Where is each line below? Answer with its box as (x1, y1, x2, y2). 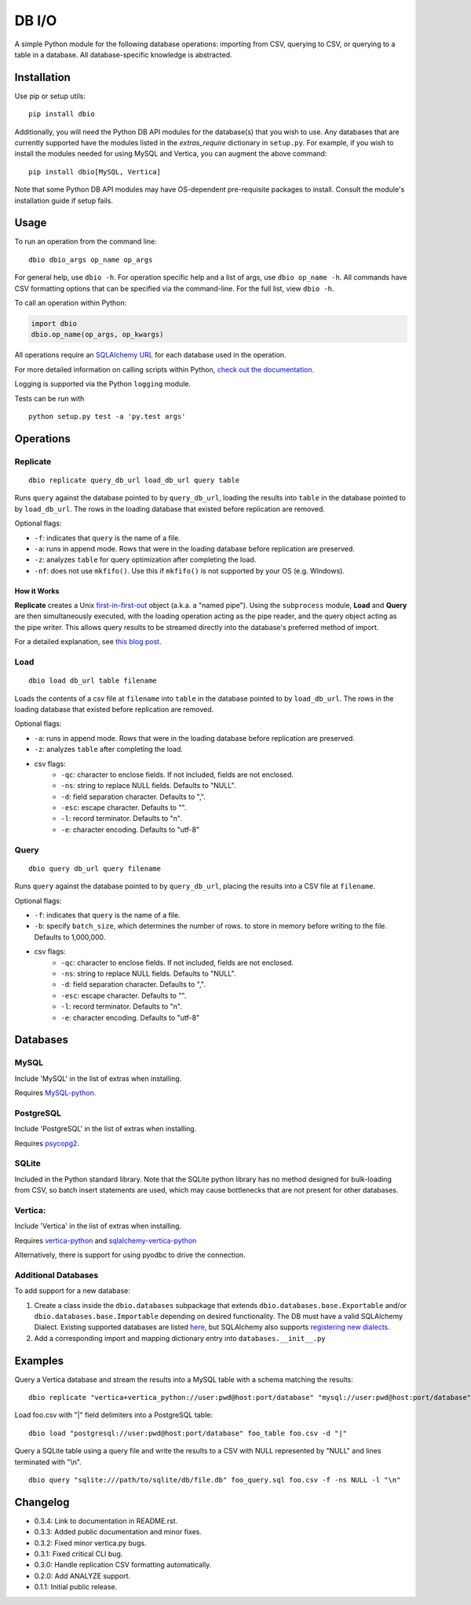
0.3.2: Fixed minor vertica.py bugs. (34, 1538, 147, 1548)
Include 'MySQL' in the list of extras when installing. (14, 1073, 182, 1083)
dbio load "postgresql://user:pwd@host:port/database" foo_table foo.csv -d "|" (28, 1428, 348, 1438)
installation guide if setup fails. (14, 196, 114, 205)
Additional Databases (14, 1270, 99, 1281)
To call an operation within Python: (14, 299, 127, 308)
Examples (14, 1354, 64, 1367)
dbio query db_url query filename (28, 864, 161, 873)
